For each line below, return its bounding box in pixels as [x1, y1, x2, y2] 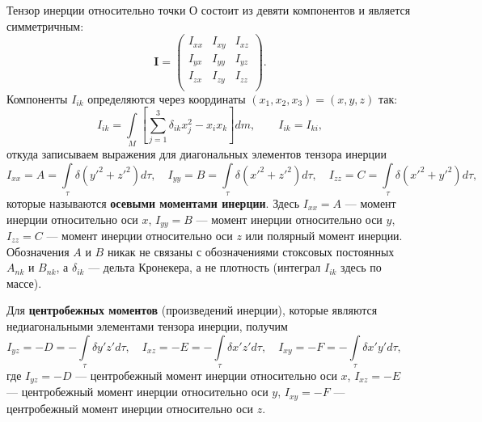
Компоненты [6, 90, 68, 107]
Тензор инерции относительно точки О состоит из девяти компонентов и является [6, 2, 411, 18]
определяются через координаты [87, 90, 246, 107]
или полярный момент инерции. [245, 227, 403, 244]
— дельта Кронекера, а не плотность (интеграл [88, 259, 321, 276]
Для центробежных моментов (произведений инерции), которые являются [6, 302, 378, 319]
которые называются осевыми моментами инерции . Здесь [6, 194, 300, 211]
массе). [6, 274, 42, 291]
